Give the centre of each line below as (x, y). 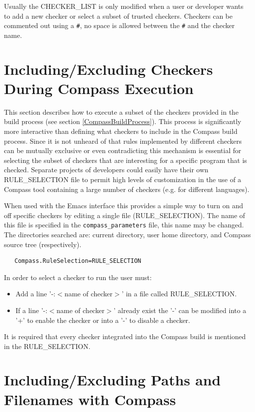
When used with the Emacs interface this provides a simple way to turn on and (124, 206)
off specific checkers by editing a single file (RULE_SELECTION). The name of (125, 215)
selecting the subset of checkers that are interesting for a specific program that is (126, 160)
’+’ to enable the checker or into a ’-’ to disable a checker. (103, 320)
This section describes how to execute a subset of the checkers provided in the (121, 111)
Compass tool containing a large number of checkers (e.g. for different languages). (127, 189)
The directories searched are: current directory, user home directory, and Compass (127, 234)
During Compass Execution (99, 88)
